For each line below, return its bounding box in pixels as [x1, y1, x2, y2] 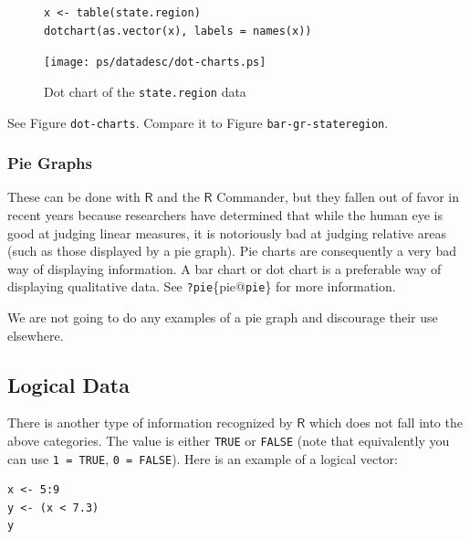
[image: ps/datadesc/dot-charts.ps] [44, 56, 266, 69]
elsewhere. [7, 325, 64, 344]
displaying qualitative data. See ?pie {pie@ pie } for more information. [7, 277, 396, 296]
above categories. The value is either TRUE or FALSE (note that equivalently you [7, 430, 450, 449]
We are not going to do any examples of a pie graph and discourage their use [7, 308, 438, 326]
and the [157, 187, 200, 206]
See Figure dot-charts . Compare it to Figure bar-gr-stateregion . [7, 112, 389, 132]
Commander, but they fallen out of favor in [216, 187, 460, 206]
